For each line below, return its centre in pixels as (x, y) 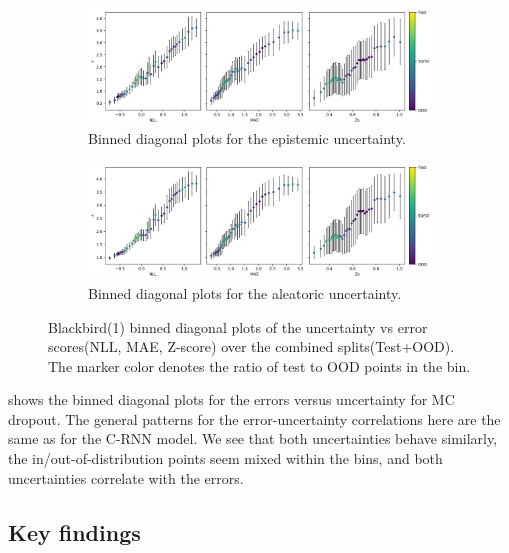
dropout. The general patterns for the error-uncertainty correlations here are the (254, 418)
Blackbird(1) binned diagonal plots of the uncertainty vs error (238, 326)
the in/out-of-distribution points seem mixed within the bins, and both (225, 458)
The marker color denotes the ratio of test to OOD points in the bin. (259, 365)
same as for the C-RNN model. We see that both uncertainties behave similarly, (253, 438)
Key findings (74, 531)
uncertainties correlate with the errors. (126, 477)
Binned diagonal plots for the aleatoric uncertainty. (245, 292)
